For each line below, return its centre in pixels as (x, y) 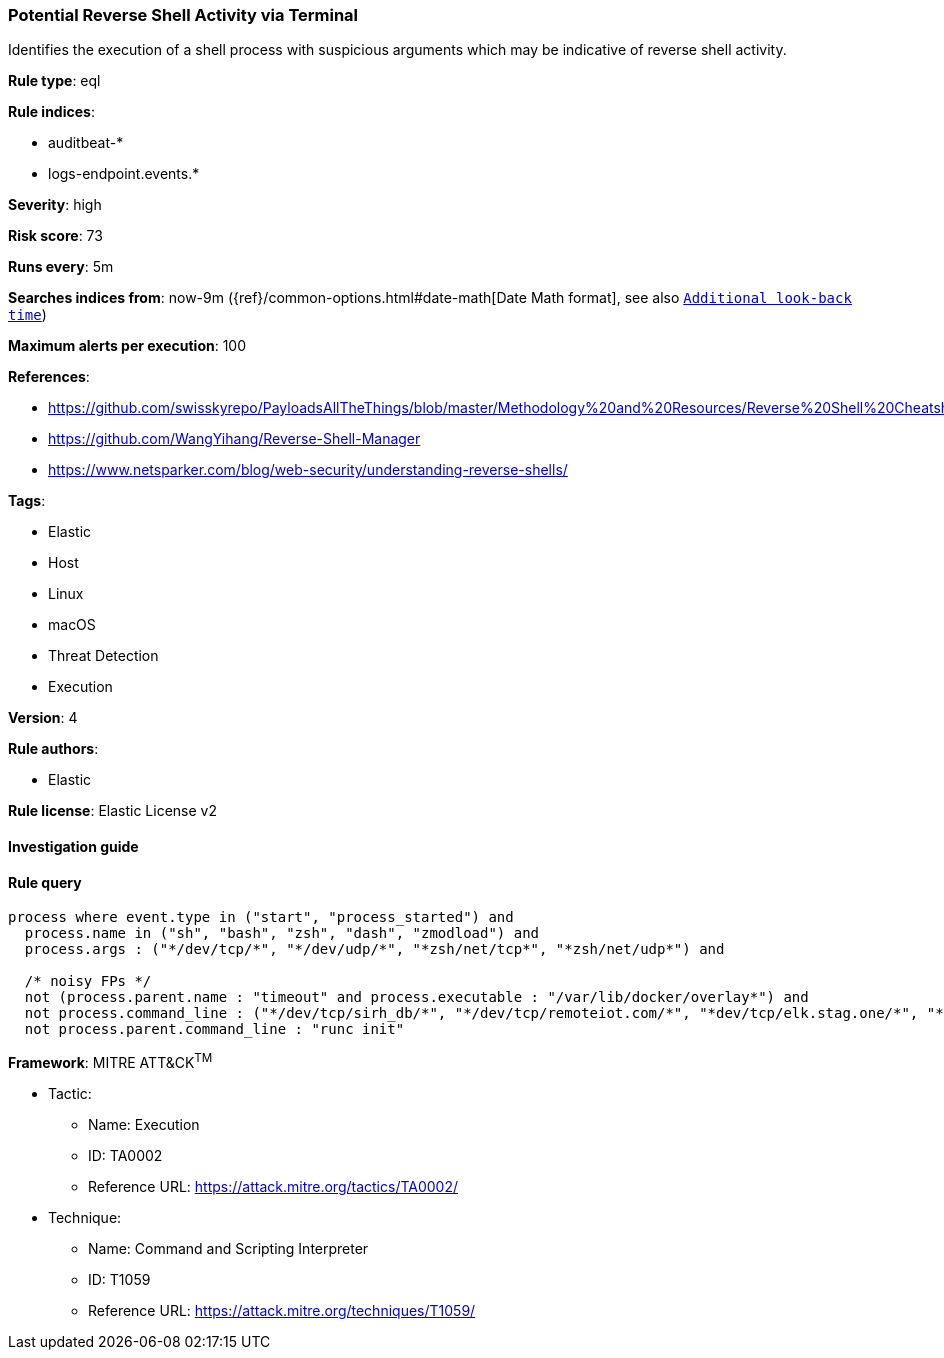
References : (49, 377)
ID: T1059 (119, 1279)
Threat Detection (103, 656)
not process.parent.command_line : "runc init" (214, 1029)
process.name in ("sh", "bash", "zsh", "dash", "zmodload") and (282, 933)
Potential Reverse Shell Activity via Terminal (183, 15)
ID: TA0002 (125, 1155)
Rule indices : (51, 112)
